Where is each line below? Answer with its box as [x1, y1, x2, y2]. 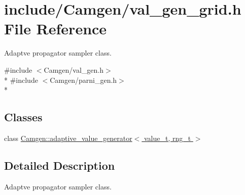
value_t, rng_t [144, 132, 191, 143]
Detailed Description [4, 157, 115, 173]
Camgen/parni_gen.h [50, 74, 117, 85]
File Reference [4, 18, 107, 39]
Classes [4, 109, 43, 125]
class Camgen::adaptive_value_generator [4, 132, 132, 143]
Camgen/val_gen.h [44, 64, 104, 75]
